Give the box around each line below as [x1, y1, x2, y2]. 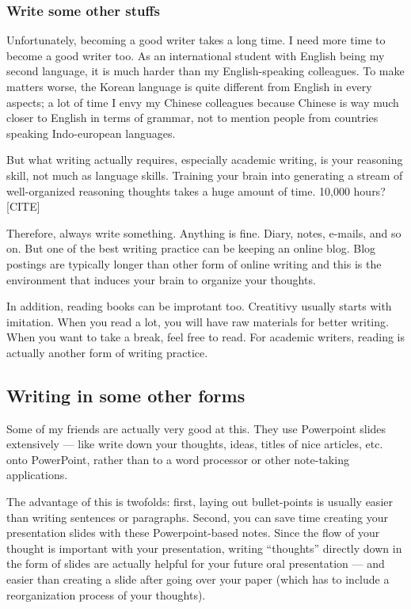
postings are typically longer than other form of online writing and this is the [6, 255, 382, 272]
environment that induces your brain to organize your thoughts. [6, 271, 316, 287]
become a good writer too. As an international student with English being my [6, 47, 385, 63]
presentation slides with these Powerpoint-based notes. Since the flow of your [6, 524, 380, 541]
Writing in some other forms [6, 383, 245, 407]
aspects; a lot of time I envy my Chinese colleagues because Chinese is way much [6, 93, 399, 110]
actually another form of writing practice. [6, 344, 208, 360]
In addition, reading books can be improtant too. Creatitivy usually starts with [6, 298, 392, 314]
